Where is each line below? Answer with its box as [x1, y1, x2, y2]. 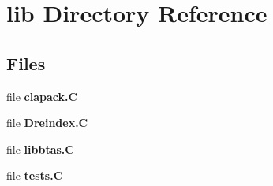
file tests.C [6, 167, 63, 184]
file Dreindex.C [6, 114, 88, 131]
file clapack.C [6, 87, 78, 104]
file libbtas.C [6, 140, 74, 157]
